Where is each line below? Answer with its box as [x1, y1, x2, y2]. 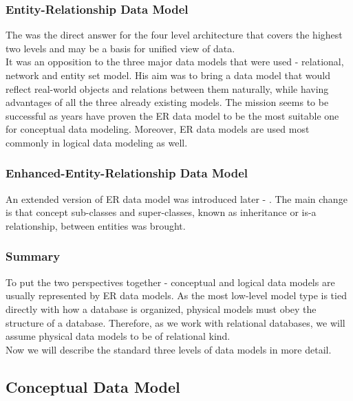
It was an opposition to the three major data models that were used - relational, [6, 54, 344, 69]
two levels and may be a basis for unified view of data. [6, 41, 235, 55]
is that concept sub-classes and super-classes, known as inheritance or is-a [6, 205, 317, 219]
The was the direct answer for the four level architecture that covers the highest [6, 28, 343, 42]
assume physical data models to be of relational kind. [6, 329, 231, 343]
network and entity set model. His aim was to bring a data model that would [6, 68, 331, 82]
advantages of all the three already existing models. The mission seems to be [6, 95, 329, 109]
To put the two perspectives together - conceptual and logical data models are [6, 274, 335, 289]
